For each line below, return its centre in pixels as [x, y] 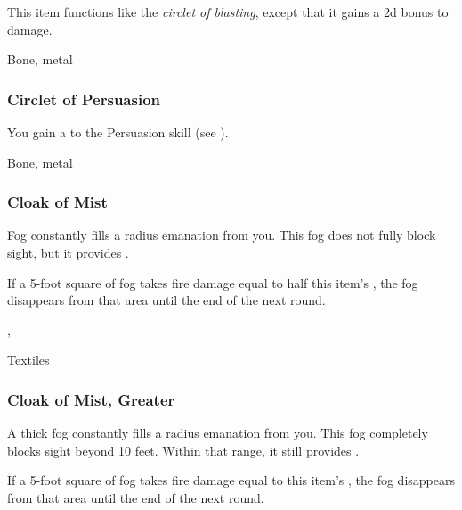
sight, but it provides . [68, 252]
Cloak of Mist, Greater [91, 399]
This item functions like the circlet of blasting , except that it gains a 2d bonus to [228, 12]
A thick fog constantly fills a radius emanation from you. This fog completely [218, 433]
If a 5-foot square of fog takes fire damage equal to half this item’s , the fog [213, 282]
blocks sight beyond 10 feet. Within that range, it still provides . [183, 450]
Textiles [28, 360]
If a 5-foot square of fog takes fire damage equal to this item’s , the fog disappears [231, 480]
